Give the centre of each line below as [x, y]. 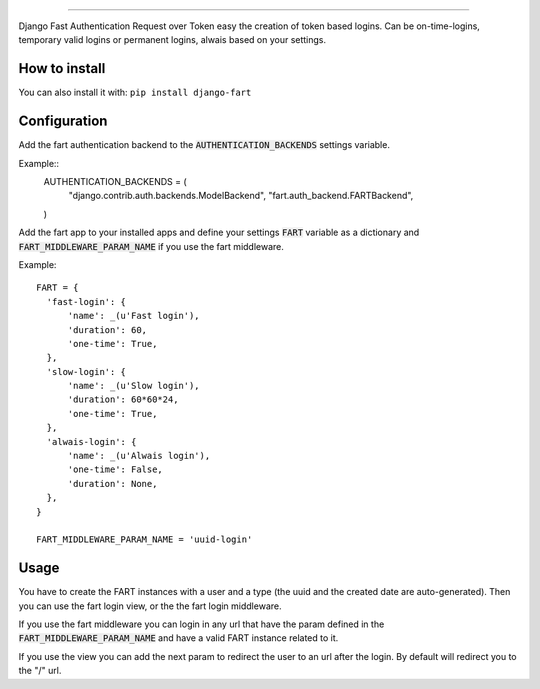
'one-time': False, [115, 469]
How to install [62, 68]
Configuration [63, 121]
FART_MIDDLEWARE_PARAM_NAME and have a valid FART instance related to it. [178, 638]
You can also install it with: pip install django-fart [135, 92]
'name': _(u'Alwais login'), [139, 456]
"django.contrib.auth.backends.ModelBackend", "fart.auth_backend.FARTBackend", [241, 196]
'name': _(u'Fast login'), [133, 316]
